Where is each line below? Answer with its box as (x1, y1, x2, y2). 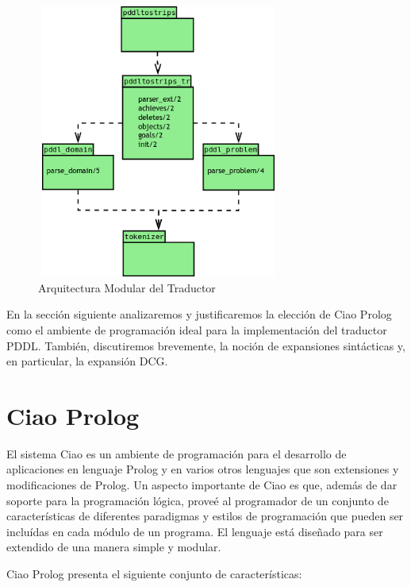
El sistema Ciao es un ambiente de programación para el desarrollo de (6, 445, 347, 461)
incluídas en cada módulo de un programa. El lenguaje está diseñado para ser (6, 523, 383, 539)
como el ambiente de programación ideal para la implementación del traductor (6, 321, 387, 338)
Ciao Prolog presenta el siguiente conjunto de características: (6, 566, 302, 581)
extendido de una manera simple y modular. (6, 539, 221, 555)
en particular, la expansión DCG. (6, 353, 168, 369)
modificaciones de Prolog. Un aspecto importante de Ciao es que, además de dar (6, 477, 398, 493)
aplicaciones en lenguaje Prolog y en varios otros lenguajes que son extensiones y (6, 461, 399, 477)
